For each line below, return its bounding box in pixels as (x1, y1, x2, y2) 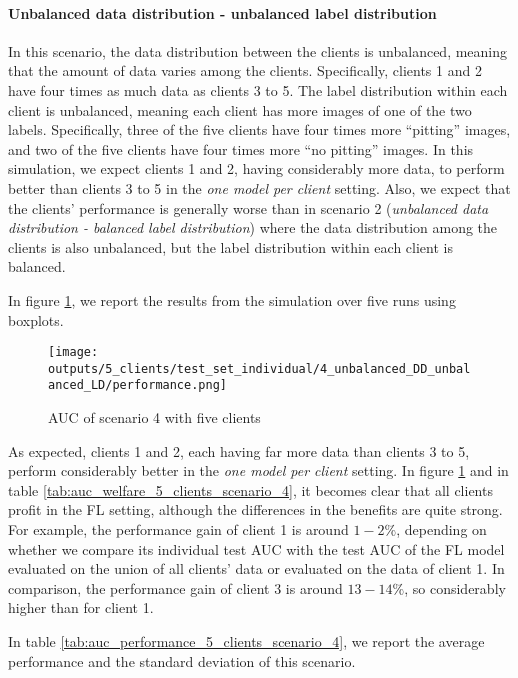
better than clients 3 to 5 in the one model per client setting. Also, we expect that (8, 177, 511, 198)
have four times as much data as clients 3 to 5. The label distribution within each (8, 79, 508, 100)
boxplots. (8, 309, 64, 330)
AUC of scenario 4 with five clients (48, 407, 261, 428)
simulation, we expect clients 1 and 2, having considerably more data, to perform (8, 158, 505, 179)
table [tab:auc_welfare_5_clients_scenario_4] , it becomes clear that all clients (8, 479, 493, 500)
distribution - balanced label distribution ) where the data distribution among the (8, 217, 498, 238)
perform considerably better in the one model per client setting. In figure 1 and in (8, 460, 509, 481)
